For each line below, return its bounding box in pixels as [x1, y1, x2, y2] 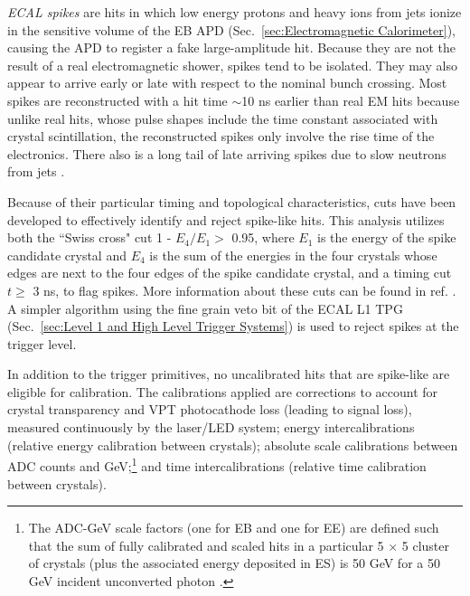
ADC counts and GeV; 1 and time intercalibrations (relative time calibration [7, 454, 427, 475]
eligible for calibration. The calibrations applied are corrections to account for [7, 382, 438, 401]
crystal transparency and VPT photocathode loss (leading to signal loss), [7, 400, 412, 419]
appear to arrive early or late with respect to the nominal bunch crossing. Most [7, 73, 447, 92]
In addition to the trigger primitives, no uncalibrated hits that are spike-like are [7, 364, 450, 383]
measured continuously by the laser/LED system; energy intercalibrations [7, 418, 415, 437]
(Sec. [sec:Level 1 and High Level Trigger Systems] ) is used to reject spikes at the [7, 317, 459, 336]
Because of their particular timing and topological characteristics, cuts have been [7, 192, 456, 211]
